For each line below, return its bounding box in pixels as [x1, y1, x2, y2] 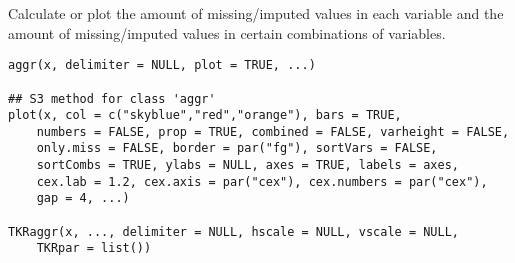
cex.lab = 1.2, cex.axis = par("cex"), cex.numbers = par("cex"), [36, 174, 488, 189]
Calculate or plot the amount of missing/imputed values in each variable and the [8, 3, 504, 23]
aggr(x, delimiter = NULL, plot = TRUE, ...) [8, 58, 316, 73]
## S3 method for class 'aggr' [8, 91, 216, 106]
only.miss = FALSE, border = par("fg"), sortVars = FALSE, [36, 141, 438, 156]
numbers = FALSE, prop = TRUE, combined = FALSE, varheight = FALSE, [36, 124, 510, 139]
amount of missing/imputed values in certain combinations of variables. [8, 22, 446, 43]
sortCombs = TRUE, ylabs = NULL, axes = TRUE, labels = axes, [36, 158, 460, 173]
